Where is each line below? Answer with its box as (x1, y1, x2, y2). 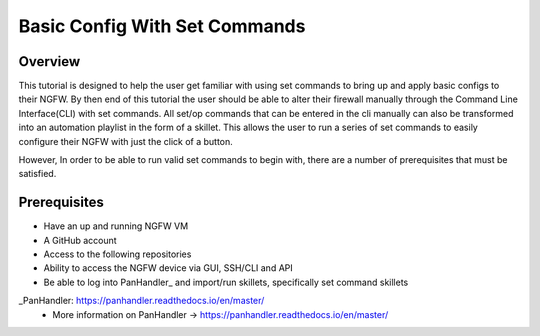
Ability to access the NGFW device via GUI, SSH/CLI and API (43, 262, 294, 274)
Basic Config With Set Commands (18, 15, 306, 37)
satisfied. (18, 168, 57, 180)
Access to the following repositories (43, 248, 192, 260)
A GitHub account (43, 234, 117, 246)
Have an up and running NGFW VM (43, 220, 189, 232)
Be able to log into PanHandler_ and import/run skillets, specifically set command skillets (43, 276, 409, 288)
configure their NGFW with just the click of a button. (18, 135, 234, 147)
